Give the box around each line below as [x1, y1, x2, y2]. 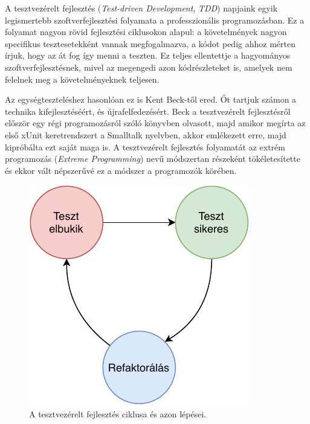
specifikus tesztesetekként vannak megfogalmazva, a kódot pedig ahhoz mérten [5, 37, 295, 50]
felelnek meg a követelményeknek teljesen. [5, 72, 160, 85]
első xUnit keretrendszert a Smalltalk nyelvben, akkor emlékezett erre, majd [5, 128, 286, 141]
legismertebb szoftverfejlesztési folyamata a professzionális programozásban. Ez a [5, 13, 305, 26]
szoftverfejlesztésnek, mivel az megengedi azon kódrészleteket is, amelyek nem [5, 60, 292, 73]
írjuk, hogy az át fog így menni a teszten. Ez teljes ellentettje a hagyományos [5, 49, 291, 62]
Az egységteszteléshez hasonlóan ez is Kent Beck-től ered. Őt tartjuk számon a [5, 93, 297, 106]
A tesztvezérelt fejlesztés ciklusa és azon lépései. [29, 407, 207, 420]
